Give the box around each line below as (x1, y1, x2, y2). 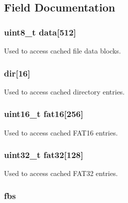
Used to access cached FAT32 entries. (4, 168, 118, 178)
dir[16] (4, 66, 30, 79)
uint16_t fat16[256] (4, 107, 84, 120)
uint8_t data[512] (4, 25, 76, 38)
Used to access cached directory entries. (4, 86, 125, 96)
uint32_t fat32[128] (4, 148, 84, 161)
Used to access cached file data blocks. (4, 45, 121, 55)
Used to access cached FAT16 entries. (4, 127, 118, 137)
